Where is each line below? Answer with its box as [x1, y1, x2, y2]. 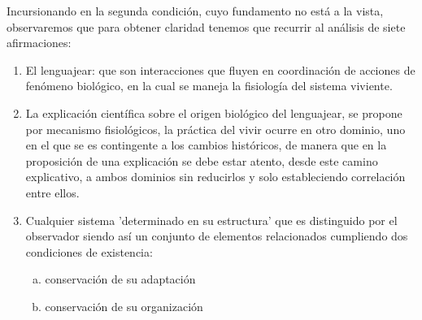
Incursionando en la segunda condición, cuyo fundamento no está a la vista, [7, 2, 384, 19]
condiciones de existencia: [25, 243, 153, 260]
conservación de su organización [45, 297, 203, 314]
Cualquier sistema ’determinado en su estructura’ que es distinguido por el [25, 211, 398, 228]
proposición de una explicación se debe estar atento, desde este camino [25, 152, 378, 169]
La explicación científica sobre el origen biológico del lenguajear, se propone [25, 104, 402, 121]
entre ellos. [25, 184, 80, 201]
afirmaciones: [7, 34, 72, 51]
